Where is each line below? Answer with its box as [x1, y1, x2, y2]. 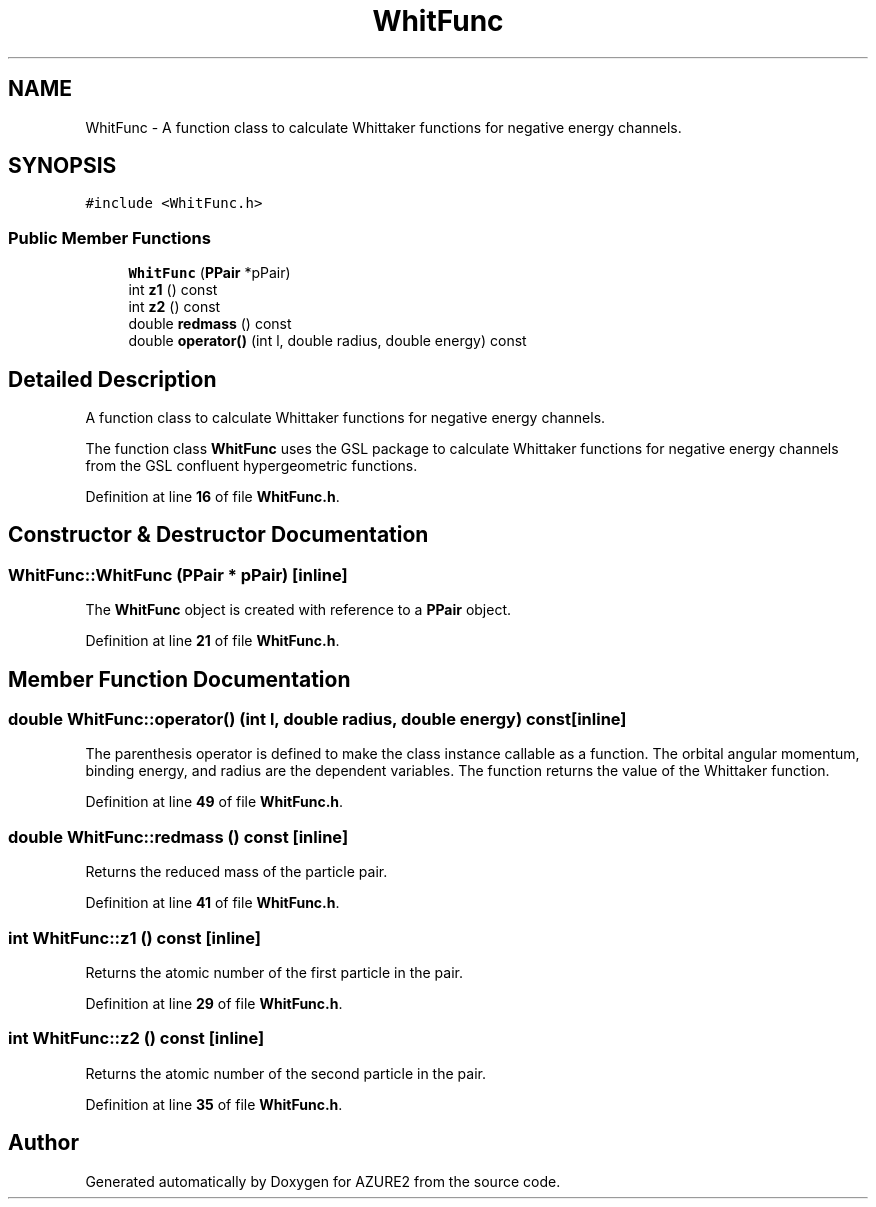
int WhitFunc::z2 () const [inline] [8, 1028, 265, 1049]
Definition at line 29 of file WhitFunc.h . [85, 994, 343, 1012]
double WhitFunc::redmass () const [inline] [8, 826, 349, 847]
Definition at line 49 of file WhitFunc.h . [85, 793, 344, 811]
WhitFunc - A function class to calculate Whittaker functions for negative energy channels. [85, 118, 682, 136]
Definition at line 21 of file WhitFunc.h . [85, 632, 340, 650]
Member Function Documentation [8, 666, 351, 692]
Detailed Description [8, 366, 217, 392]
